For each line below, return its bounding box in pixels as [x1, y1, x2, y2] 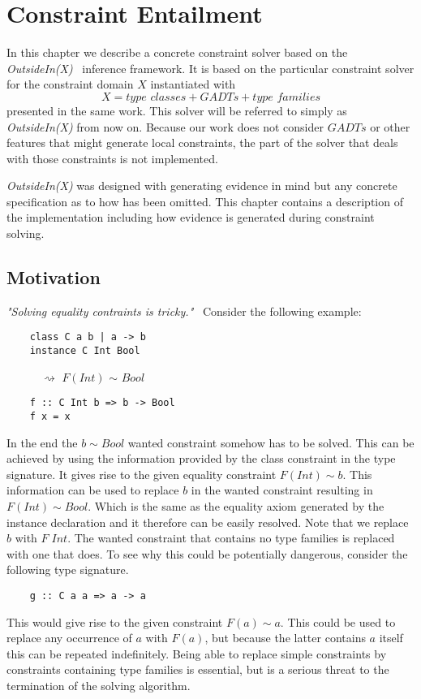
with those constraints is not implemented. [6, 149, 218, 166]
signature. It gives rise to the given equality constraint [6, 465, 277, 482]
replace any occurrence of [6, 629, 132, 646]
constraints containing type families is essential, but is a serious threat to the [6, 661, 389, 678]
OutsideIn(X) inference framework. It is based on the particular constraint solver [6, 59, 415, 76]
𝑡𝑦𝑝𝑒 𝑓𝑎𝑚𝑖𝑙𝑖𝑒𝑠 [252, 91, 320, 103]
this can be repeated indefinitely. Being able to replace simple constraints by [6, 645, 387, 662]
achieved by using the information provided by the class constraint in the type [6, 450, 396, 467]
